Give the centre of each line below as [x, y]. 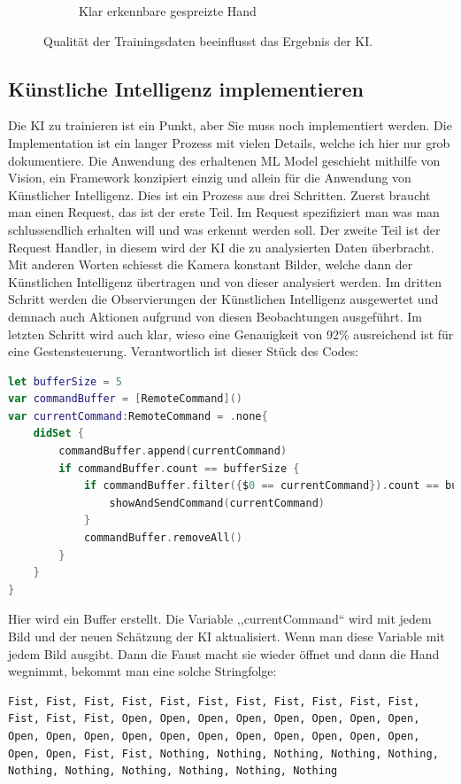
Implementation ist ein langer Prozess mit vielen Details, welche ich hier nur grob [229, 142]
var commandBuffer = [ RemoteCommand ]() [125, 399]
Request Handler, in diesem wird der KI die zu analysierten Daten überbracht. [221, 247]
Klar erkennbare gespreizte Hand [168, 11]
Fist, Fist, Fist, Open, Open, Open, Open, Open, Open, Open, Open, [214, 719]
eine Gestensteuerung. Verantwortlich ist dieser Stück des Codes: [184, 351]
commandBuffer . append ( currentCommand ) [173, 451]
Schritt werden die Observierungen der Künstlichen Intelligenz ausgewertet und [223, 299]
